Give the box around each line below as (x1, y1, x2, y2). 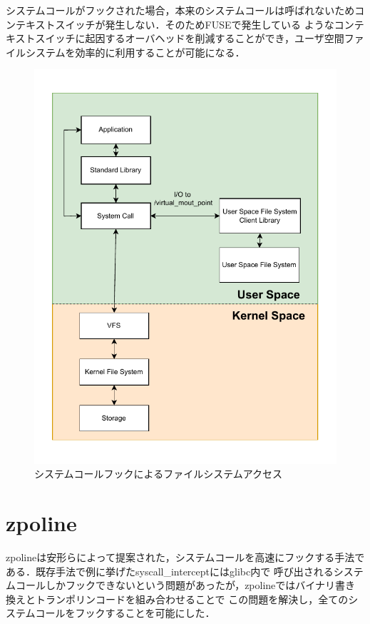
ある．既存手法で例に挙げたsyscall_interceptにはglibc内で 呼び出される (6, 563, 334, 578)
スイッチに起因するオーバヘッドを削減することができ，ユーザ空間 (35, 31, 344, 46)
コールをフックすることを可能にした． (35, 605, 215, 620)
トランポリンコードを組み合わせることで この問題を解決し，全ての (35, 591, 349, 606)
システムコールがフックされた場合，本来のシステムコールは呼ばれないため (6, 3, 355, 17)
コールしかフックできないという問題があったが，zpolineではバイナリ (15, 578, 336, 593)
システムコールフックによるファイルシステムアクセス (34, 466, 283, 481)
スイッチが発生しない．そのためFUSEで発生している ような (55, 16, 334, 31)
